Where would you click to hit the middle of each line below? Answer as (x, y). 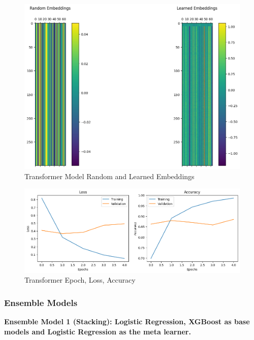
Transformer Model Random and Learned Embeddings (109, 176)
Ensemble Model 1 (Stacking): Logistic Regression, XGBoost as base (127, 321)
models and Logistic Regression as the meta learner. (98, 331)
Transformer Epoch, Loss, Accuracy (80, 280)
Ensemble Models (41, 302)
